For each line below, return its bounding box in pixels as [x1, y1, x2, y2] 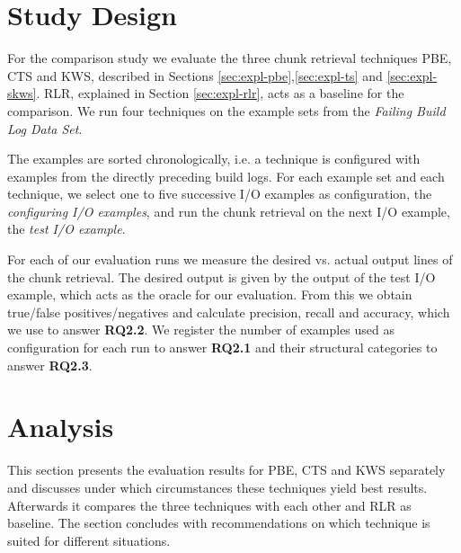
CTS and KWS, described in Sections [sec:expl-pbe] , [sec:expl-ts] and [7, 66, 383, 85]
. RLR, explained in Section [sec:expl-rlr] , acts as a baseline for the [36, 84, 404, 103]
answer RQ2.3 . [7, 355, 93, 374]
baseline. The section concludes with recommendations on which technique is [7, 513, 430, 532]
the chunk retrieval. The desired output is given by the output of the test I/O [7, 267, 436, 286]
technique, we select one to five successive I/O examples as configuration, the [7, 184, 432, 203]
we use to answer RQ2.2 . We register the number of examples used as [7, 320, 395, 339]
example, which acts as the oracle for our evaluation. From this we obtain [7, 285, 412, 304]
